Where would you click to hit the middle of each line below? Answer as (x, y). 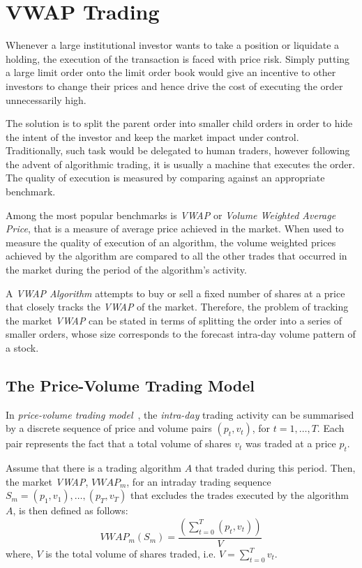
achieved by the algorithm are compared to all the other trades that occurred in (176, 256)
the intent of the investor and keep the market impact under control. (152, 136)
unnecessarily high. (46, 99)
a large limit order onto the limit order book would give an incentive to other (171, 72)
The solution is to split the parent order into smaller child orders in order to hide (179, 123)
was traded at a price (291, 443)
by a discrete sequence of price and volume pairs (109, 428)
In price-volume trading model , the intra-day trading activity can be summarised (180, 414)
